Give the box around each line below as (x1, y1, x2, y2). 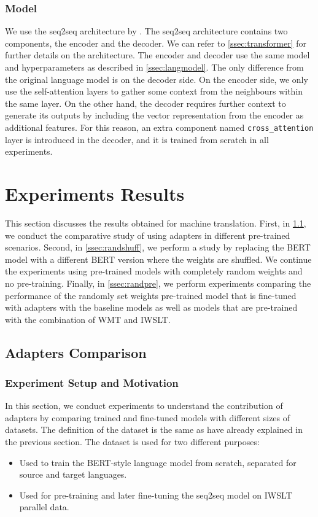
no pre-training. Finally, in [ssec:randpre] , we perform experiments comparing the (5, 276, 311, 289)
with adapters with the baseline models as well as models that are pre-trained (5, 301, 298, 314)
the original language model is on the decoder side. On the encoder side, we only (5, 72, 308, 85)
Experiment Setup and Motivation (5, 375, 179, 390)
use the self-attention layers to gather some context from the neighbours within (5, 85, 303, 98)
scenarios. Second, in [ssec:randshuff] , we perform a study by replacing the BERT (5, 241, 311, 254)
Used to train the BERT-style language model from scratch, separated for (19, 456, 297, 468)
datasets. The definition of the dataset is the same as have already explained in (5, 423, 303, 436)
